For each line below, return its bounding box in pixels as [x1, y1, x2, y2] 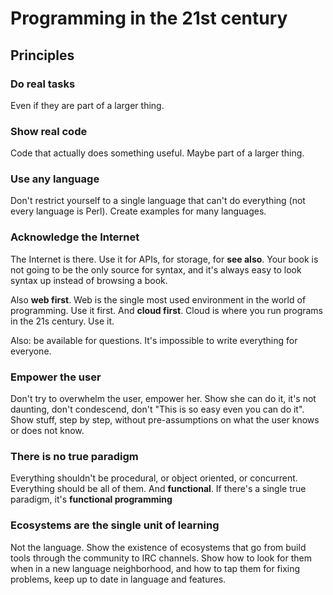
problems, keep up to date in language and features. [10, 573, 227, 585]
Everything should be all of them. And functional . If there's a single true [10, 483, 307, 495]
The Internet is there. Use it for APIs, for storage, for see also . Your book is [10, 253, 319, 265]
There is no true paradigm [10, 449, 139, 463]
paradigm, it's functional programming [10, 493, 173, 506]
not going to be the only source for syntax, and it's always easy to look [10, 263, 302, 276]
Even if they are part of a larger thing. [10, 99, 165, 111]
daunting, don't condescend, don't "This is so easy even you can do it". [10, 403, 305, 416]
